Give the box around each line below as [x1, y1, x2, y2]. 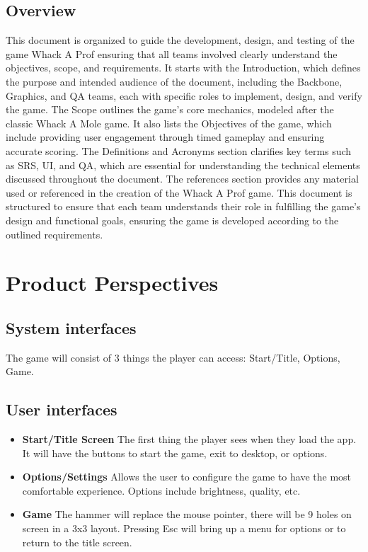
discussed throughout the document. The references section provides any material [6, 171, 359, 186]
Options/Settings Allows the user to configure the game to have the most [22, 469, 352, 484]
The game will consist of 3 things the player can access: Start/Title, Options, [6, 350, 340, 364]
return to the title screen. [22, 534, 132, 549]
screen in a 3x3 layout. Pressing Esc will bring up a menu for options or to [22, 521, 346, 536]
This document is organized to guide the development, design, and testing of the [6, 33, 355, 47]
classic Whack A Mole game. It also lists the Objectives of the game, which [6, 115, 332, 130]
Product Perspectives [6, 268, 219, 297]
